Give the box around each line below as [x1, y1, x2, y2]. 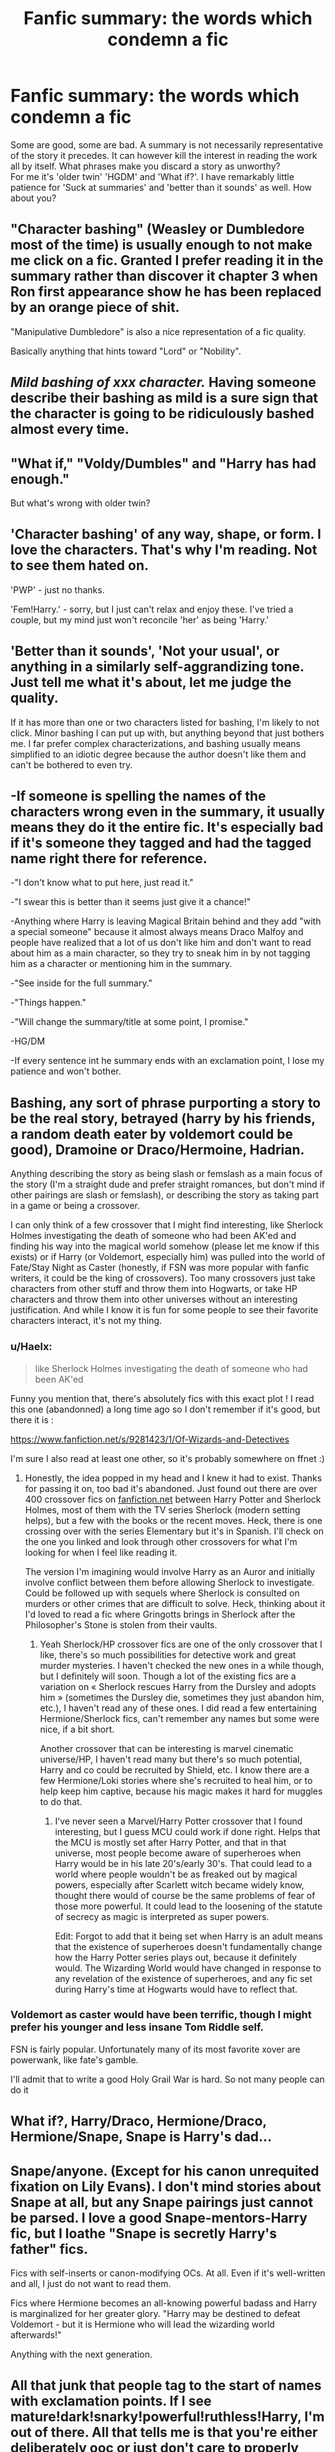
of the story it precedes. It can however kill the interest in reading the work [10, 149, 318, 161]
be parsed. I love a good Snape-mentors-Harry [10, 2209, 308, 2226]
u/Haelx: [10, 1340, 53, 1354]
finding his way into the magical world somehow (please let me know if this [10, 1240, 320, 1252]
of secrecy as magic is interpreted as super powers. [54, 1910, 270, 1922]
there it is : [10, 1413, 54, 1426]
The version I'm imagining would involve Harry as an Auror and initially [24, 1565, 316, 1577]
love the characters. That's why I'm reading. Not [10, 542, 318, 559]
